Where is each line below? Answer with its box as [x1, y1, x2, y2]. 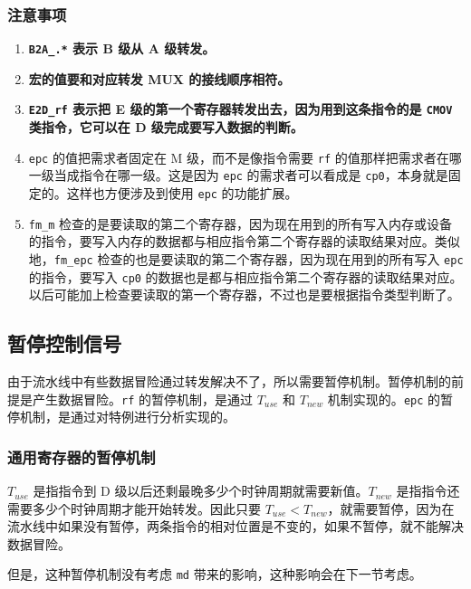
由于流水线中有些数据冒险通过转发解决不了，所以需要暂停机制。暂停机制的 [7, 372, 451, 391]
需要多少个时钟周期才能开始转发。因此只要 [7, 499, 261, 518]
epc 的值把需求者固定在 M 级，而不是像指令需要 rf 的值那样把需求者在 [28, 147, 449, 166]
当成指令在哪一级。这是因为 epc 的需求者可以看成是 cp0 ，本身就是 [53, 166, 448, 185]
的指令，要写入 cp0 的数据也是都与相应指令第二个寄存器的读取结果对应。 [28, 267, 463, 286]
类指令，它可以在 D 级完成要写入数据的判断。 [28, 118, 303, 137]
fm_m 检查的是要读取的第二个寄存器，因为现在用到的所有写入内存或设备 [28, 214, 453, 233]
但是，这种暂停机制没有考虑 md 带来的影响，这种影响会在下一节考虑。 [7, 565, 422, 584]
